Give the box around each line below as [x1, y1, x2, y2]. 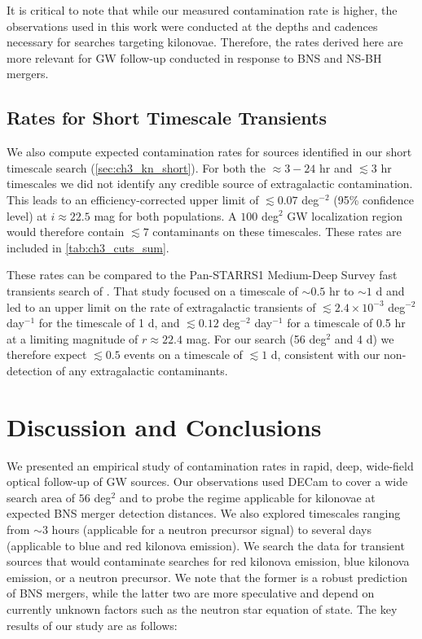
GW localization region [287, 207, 402, 224]
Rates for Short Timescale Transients [7, 105, 327, 130]
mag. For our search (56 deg [186, 330, 327, 347]
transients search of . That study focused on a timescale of [7, 282, 298, 299]
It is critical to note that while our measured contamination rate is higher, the [7, 2, 398, 18]
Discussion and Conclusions [7, 409, 322, 443]
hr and [319, 159, 353, 176]
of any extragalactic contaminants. [55, 361, 228, 379]
